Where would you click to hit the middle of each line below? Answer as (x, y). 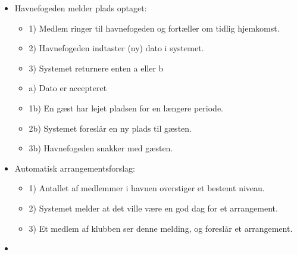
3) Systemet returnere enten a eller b (96, 68)
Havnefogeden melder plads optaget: (81, 8)
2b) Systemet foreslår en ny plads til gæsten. (110, 128)
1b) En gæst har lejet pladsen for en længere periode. (126, 108)
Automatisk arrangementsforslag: (75, 168)
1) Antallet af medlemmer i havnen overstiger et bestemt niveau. (147, 188)
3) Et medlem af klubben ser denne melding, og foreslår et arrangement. (161, 228)
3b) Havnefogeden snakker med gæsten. (101, 148)
